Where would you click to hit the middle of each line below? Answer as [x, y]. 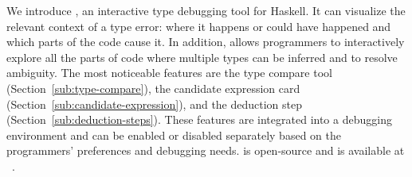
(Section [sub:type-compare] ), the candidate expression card [153, 88]
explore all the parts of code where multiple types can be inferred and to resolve [202, 57]
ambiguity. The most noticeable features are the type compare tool [169, 73]
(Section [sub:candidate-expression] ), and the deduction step [155, 104]
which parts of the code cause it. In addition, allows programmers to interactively [206, 42]
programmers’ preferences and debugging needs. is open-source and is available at [206, 150]
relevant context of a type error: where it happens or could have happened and [199, 26]
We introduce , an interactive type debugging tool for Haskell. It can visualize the [206, 10]
